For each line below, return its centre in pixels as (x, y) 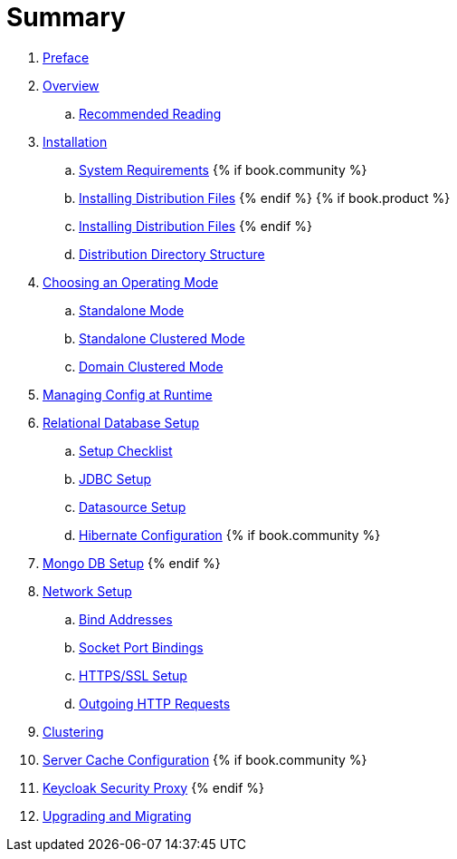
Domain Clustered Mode (151, 366)
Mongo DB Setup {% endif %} (132, 563)
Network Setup (87, 591)
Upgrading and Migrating (117, 816)
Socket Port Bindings (141, 647)
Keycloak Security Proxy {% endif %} (154, 787)
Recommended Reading (150, 113)
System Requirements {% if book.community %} (223, 169)
